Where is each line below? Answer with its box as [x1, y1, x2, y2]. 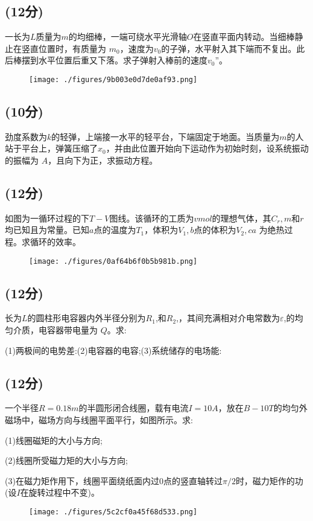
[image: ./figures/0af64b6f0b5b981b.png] [29, 257, 198, 266]
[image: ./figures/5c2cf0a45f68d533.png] [29, 508, 198, 517]
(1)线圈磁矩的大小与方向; [5, 433, 103, 446]
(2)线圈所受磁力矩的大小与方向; [5, 454, 128, 467]
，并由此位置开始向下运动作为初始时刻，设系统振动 [106, 142, 309, 155]
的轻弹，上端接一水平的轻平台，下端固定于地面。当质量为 [51, 130, 280, 142]
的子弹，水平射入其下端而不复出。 [161, 42, 297, 54]
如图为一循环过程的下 [5, 211, 89, 224]
